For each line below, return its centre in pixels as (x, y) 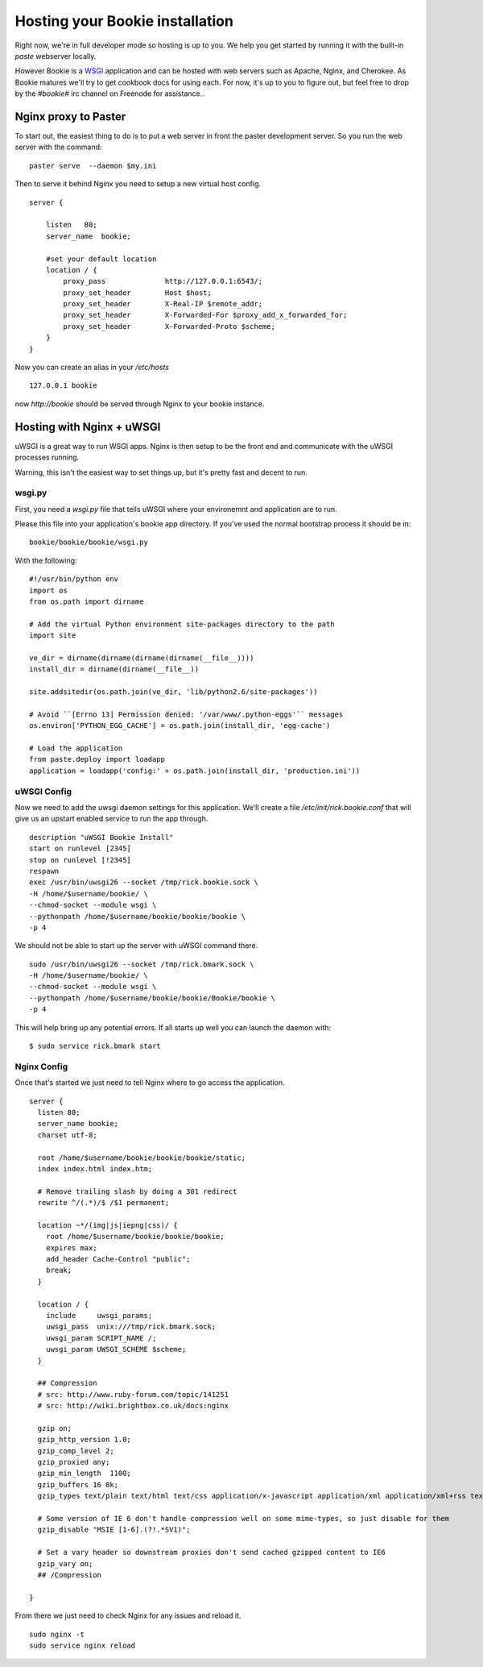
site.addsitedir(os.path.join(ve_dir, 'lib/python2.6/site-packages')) (173, 692)
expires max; (71, 1248)
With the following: (46, 560)
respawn (44, 871)
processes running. (47, 457)
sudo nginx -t (57, 1634)
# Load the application (76, 748)
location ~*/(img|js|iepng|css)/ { (108, 1225)
